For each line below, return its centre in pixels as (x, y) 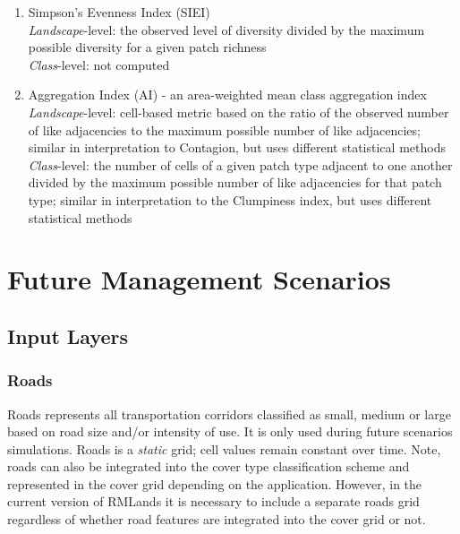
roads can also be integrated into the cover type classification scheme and (209, 466)
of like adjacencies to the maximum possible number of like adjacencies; (224, 129)
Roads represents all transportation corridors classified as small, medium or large (229, 413)
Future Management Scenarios (199, 279)
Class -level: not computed (99, 64)
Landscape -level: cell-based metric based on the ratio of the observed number (239, 112)
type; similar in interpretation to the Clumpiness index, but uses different (230, 199)
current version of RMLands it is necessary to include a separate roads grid (213, 501)
